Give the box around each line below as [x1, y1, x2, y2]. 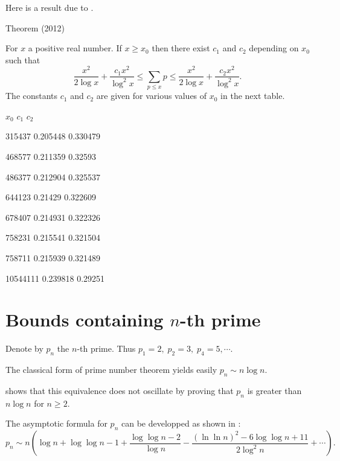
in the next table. [220, 89, 285, 102]
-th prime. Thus [77, 342, 136, 355]
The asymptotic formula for [5, 417, 107, 430]
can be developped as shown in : [121, 417, 241, 430]
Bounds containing [5, 307, 164, 332]
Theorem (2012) [5, 21, 65, 34]
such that [5, 53, 40, 66]
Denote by [5, 342, 43, 355]
